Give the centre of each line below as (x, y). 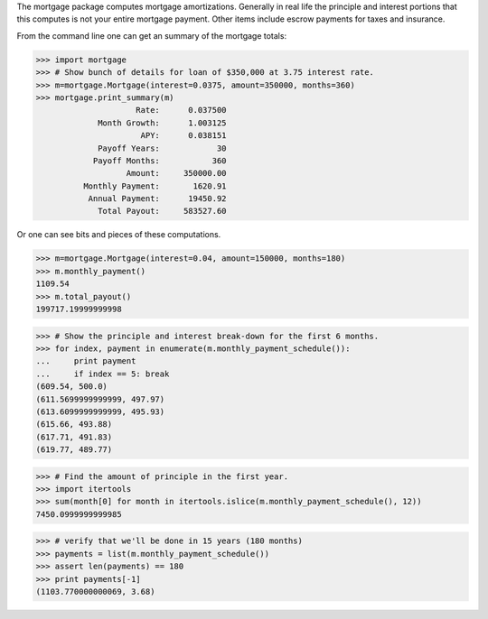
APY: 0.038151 (183, 136)
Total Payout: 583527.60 (162, 211)
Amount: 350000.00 (176, 173)
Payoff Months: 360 (160, 161)
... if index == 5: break (103, 374)
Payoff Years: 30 (162, 148)
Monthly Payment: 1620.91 (155, 186)
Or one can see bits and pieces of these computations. (119, 235)
